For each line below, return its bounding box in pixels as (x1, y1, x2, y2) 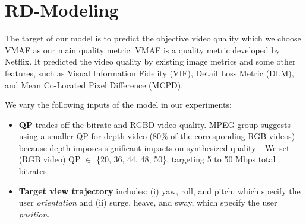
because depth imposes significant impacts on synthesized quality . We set (18, 141, 290, 153)
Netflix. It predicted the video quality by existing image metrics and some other (5, 55, 296, 68)
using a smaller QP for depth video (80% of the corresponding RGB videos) (18, 130, 295, 142)
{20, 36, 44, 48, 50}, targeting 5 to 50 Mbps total (96, 153, 276, 165)
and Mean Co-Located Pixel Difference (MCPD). (5, 78, 184, 91)
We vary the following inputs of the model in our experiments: (5, 98, 232, 111)
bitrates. (18, 165, 49, 177)
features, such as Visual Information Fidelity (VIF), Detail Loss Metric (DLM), (5, 66, 294, 79)
